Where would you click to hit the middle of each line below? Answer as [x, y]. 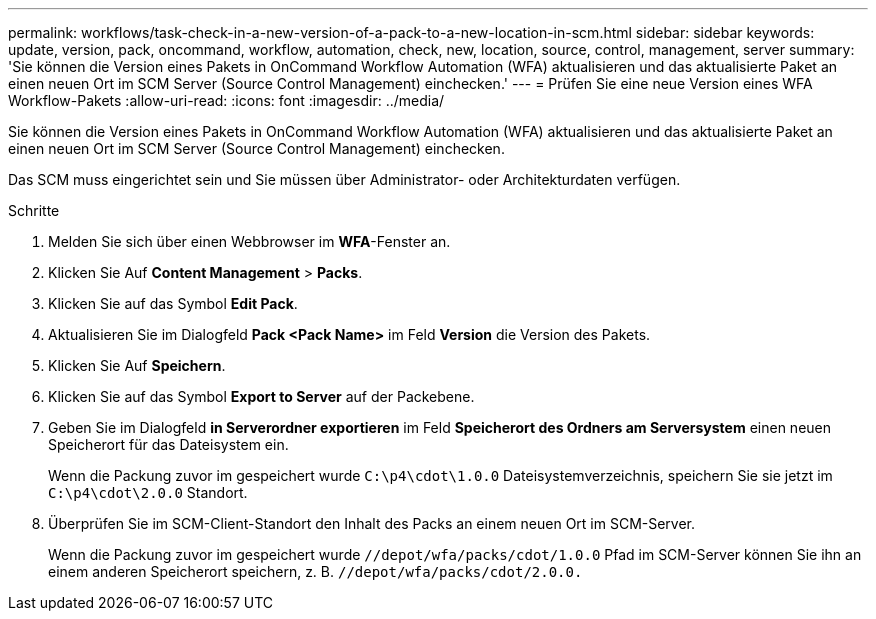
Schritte [34, 210]
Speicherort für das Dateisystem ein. [168, 444]
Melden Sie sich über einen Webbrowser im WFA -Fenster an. [249, 241]
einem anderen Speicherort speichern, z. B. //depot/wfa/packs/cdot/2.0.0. [315, 571]
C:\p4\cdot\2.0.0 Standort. [148, 492]
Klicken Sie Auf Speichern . [137, 365]
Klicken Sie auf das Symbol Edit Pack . [173, 303]
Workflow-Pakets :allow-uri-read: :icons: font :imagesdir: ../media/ [226, 100]
